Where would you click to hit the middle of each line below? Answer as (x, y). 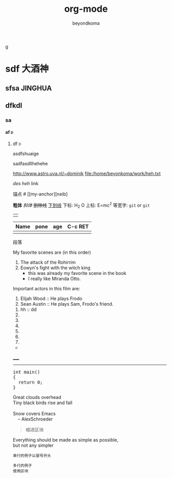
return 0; (30, 382)
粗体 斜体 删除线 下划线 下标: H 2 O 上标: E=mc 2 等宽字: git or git (81, 205)
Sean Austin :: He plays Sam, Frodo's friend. (67, 304)
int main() (26, 372)
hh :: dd (28, 310)
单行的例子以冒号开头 (32, 456)
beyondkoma (86, 23)
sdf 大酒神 (27, 69)
